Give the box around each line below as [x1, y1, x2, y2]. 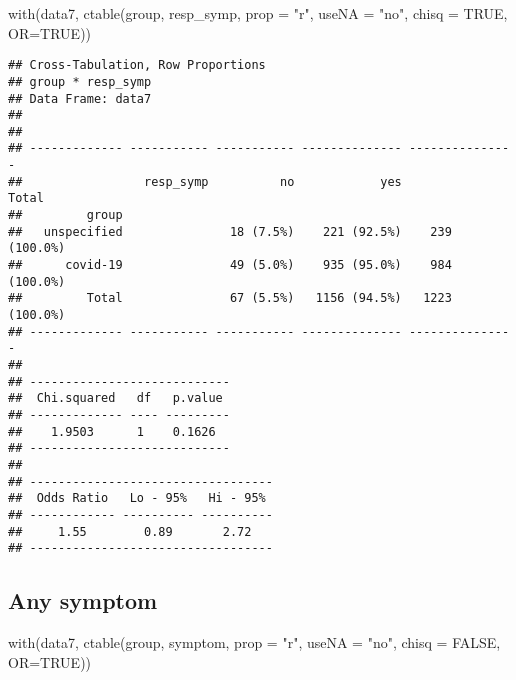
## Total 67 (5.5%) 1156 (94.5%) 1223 [8, 291, 452, 306]
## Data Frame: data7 [8, 91, 152, 106]
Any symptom [8, 585, 158, 616]
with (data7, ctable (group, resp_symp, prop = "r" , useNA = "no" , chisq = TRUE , [8, 3, 508, 23]
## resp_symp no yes [8, 174, 402, 189]
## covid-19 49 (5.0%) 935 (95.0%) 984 [8, 258, 452, 273]
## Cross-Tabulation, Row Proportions [8, 58, 266, 73]
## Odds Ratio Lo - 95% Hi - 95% [8, 491, 266, 506]
